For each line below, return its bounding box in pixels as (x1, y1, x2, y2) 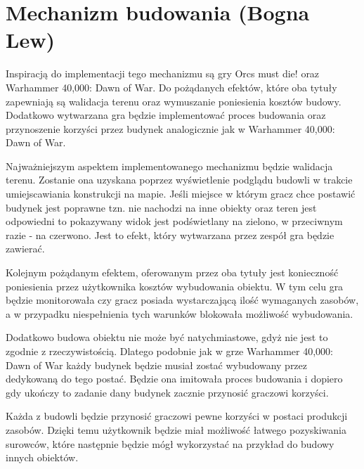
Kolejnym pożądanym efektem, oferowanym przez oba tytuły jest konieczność (6, 265, 339, 280)
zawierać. (6, 241, 45, 256)
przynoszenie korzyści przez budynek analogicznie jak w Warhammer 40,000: (6, 121, 335, 136)
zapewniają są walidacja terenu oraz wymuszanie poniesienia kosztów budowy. (6, 94, 342, 108)
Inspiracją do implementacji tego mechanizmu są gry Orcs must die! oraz (6, 66, 320, 81)
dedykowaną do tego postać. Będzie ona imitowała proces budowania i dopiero (6, 371, 343, 386)
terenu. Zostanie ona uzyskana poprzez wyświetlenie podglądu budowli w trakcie (6, 172, 353, 187)
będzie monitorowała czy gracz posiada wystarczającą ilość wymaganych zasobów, (6, 293, 359, 307)
